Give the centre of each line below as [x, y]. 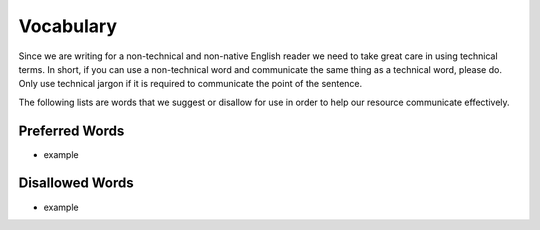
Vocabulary [67, 26]
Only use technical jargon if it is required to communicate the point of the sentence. [190, 84]
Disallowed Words [76, 183]
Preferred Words [71, 130]
